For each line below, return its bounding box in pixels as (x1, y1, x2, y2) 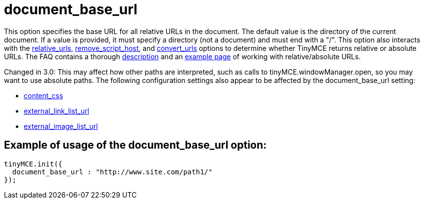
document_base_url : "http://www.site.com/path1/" (12, 167, 213, 176)
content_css (24, 91, 63, 100)
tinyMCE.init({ (4, 160, 63, 168)
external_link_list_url (24, 106, 90, 115)
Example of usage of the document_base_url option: (4, 139, 267, 152)
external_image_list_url (24, 122, 98, 130)
